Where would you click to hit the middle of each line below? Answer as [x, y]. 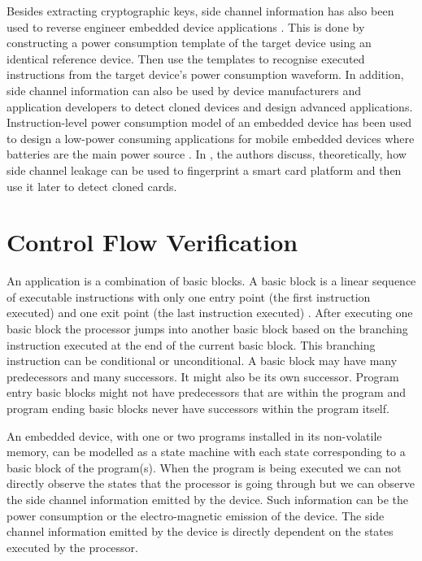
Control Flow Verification [152, 242]
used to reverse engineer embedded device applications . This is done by [186, 26]
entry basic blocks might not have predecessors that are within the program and [206, 392]
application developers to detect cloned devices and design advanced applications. [210, 106]
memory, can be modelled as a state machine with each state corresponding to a [206, 452]
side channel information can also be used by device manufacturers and [184, 90]
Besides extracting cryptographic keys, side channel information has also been [200, 11]
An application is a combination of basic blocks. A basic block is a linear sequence [211, 281]
